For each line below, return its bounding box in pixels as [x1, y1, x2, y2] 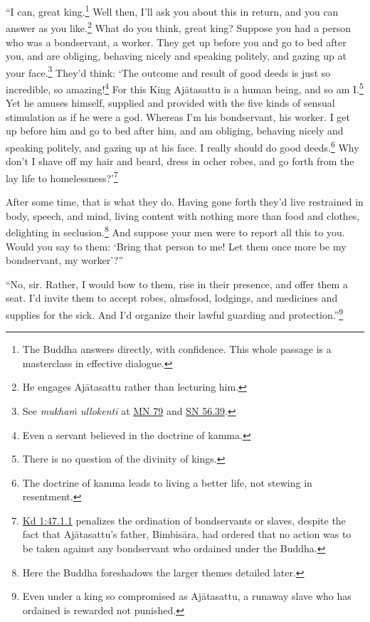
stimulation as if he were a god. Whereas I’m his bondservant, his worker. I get [6, 109, 351, 124]
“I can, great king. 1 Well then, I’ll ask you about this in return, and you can [6, 2, 339, 19]
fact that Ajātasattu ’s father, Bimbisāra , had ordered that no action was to [22, 527, 351, 542]
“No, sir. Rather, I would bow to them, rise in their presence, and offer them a [6, 276, 348, 291]
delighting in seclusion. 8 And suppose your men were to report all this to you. [6, 223, 345, 239]
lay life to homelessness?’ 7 [6, 168, 118, 185]
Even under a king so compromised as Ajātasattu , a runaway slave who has [22, 589, 351, 603]
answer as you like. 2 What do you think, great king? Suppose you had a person [6, 19, 351, 35]
